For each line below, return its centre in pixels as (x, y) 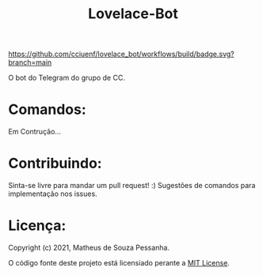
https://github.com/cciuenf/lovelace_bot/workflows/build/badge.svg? (122, 54)
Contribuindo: (55, 164)
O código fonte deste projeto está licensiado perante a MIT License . (119, 263)
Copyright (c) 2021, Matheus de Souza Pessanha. (89, 247)
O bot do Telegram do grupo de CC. (67, 78)
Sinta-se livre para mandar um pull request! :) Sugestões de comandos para (132, 186)
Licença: (37, 226)
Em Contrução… (35, 132)
